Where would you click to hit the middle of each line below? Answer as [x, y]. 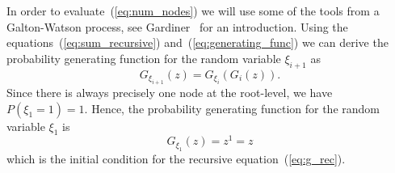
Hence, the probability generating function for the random [235, 108]
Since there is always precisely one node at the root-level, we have [170, 92]
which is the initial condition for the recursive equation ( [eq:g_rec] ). [176, 158]
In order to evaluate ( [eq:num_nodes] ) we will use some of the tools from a [193, 11]
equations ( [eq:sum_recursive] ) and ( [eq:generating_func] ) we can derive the [197, 42]
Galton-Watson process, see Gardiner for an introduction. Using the [177, 26]
